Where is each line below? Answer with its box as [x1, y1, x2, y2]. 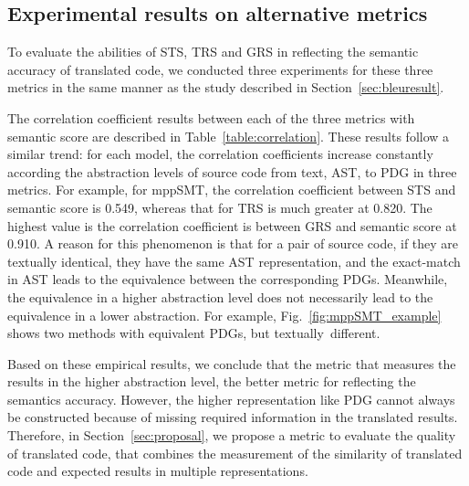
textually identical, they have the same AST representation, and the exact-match [7, 251, 461, 270]
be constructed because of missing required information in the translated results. [7, 407, 458, 427]
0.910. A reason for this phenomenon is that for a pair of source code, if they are [7, 234, 459, 253]
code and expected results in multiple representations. [7, 461, 308, 481]
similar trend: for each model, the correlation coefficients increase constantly [7, 144, 433, 164]
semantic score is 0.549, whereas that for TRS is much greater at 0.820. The [7, 197, 433, 217]
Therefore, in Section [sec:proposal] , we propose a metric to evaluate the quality [7, 426, 456, 445]
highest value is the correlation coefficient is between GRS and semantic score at [7, 216, 457, 235]
